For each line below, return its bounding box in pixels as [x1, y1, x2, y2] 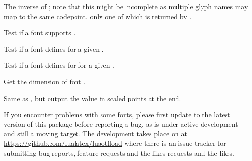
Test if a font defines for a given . [4, 43, 104, 54]
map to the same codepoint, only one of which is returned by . [4, 11, 192, 21]
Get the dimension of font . [4, 76, 86, 86]
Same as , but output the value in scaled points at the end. [4, 93, 181, 103]
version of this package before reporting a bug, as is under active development [4, 119, 238, 129]
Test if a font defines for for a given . [4, 60, 115, 70]
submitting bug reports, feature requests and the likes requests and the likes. [4, 147, 234, 158]
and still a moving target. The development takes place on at [4, 128, 187, 139]
